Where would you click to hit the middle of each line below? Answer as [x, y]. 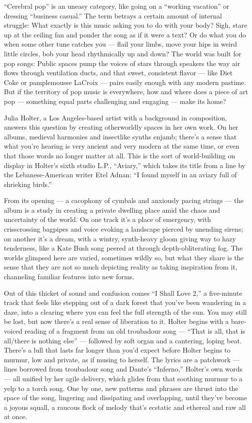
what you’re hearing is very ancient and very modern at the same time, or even [122, 146]
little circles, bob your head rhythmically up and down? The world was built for [123, 53]
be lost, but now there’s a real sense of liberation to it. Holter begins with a [117, 321]
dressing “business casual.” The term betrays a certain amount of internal [113, 15]
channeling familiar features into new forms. [69, 277]
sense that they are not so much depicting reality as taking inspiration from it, [121, 267]
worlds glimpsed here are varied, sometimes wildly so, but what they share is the [124, 257]
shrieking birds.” [28, 184]
